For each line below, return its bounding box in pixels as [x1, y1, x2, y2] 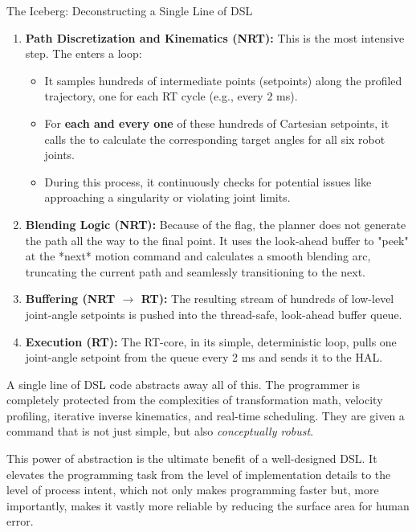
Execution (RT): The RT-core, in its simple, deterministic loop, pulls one [25, 333, 397, 350]
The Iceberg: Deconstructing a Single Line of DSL [6, 2, 253, 18]
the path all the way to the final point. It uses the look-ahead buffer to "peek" [25, 231, 409, 248]
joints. [44, 146, 75, 163]
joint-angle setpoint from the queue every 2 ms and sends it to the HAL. [25, 349, 383, 366]
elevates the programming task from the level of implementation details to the [6, 465, 391, 482]
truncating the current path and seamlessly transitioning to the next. [25, 263, 366, 280]
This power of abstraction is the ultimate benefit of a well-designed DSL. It [6, 450, 377, 467]
